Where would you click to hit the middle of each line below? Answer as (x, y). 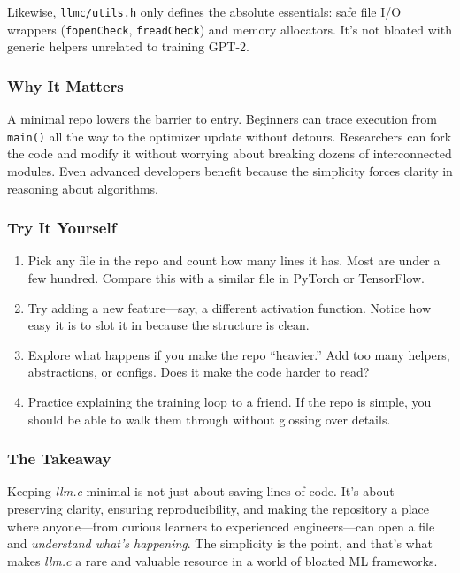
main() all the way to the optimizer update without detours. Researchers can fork (230, 136)
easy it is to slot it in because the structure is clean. (169, 325)
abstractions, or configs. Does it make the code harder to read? (199, 372)
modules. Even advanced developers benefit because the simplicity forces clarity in (230, 170)
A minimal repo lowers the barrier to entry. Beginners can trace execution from (222, 119)
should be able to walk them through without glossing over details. (209, 419)
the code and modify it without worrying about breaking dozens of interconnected (230, 153)
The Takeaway (59, 458)
